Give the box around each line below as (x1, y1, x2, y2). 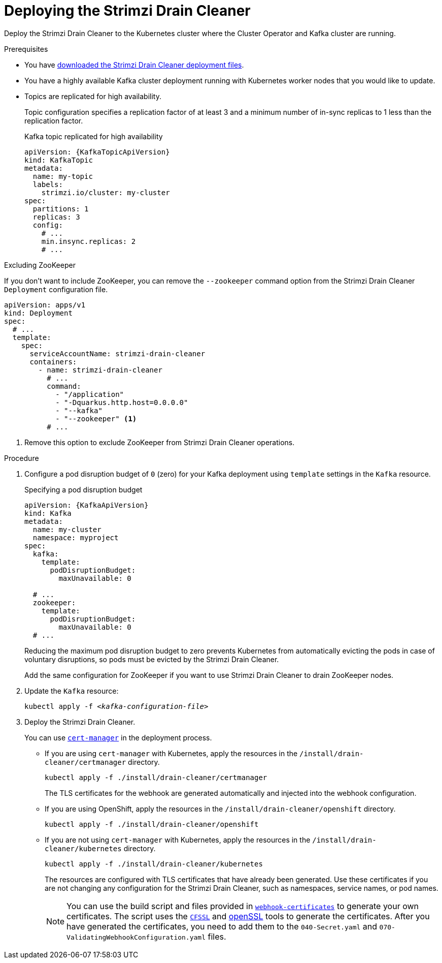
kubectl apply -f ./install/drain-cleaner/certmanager (45, 773, 267, 782)
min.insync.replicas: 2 (41, 237, 136, 245)
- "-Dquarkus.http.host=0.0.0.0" (55, 398, 188, 407)
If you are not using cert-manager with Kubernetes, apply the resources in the (45, 835, 311, 844)
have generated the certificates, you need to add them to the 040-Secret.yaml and (66, 921, 378, 931)
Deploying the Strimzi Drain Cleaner (4, 2, 251, 19)
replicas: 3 (32, 212, 80, 221)
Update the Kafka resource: (24, 686, 119, 695)
